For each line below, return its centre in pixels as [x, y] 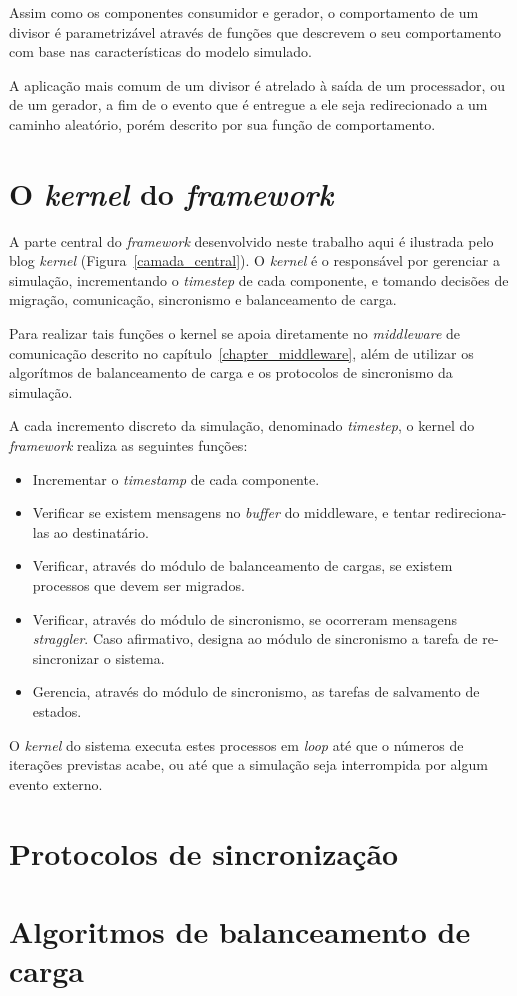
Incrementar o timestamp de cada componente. [176, 478]
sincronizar [66, 657]
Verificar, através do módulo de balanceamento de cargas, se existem [242, 565]
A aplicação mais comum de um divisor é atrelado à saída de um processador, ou [257, 84]
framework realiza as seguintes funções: [128, 445]
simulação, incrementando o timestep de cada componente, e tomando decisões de [259, 279]
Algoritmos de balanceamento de [240, 930]
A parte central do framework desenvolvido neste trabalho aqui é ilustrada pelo [251, 240]
